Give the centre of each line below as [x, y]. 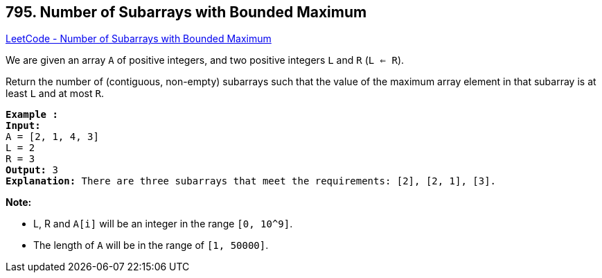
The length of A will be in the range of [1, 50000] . [151, 245]
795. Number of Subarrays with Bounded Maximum [186, 12]
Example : [32, 115]
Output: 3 [32, 170]
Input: [23, 126]
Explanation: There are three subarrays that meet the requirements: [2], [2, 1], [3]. [251, 181]
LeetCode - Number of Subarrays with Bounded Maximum [139, 39]
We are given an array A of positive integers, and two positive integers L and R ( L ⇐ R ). [205, 60]
